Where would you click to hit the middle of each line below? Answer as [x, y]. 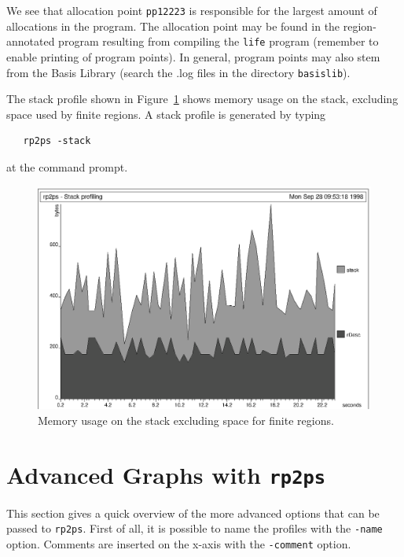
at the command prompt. [67, 166]
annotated [31, 41]
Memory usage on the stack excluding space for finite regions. [186, 420]
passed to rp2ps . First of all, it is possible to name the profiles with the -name [195, 528]
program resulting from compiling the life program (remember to [219, 41]
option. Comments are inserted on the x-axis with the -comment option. [179, 543]
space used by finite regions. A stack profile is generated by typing [166, 114]
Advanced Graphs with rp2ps [166, 474]
